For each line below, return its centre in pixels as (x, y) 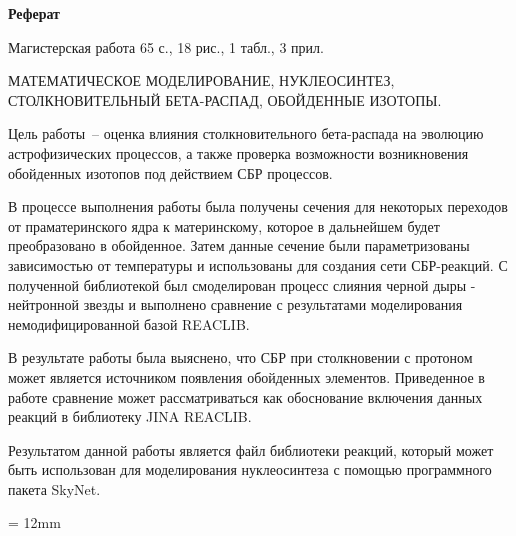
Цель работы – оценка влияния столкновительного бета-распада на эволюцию (246, 133)
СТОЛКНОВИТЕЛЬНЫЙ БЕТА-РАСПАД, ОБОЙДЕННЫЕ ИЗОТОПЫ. (225, 99)
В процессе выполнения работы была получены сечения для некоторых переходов (258, 206)
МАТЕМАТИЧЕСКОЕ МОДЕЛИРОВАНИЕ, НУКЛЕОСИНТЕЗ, (201, 80)
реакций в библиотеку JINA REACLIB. (130, 416)
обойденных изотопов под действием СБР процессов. (170, 172)
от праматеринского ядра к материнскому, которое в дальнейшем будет (224, 225)
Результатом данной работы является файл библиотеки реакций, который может (251, 449)
